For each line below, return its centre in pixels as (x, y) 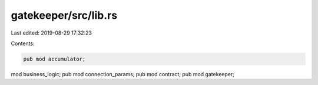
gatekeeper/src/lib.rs (64, 15)
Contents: (23, 43)
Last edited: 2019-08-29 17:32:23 (52, 33)
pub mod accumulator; (54, 59)
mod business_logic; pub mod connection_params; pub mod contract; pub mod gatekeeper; (123, 74)
